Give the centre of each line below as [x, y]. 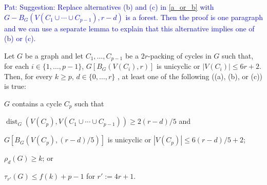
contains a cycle [37, 104]
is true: [15, 86]
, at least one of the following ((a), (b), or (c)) [190, 76]
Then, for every [28, 76]
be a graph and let [54, 55]
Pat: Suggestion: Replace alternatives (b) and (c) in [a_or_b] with [109, 7]
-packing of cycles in [179, 55]
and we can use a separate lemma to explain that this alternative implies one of [129, 28]
